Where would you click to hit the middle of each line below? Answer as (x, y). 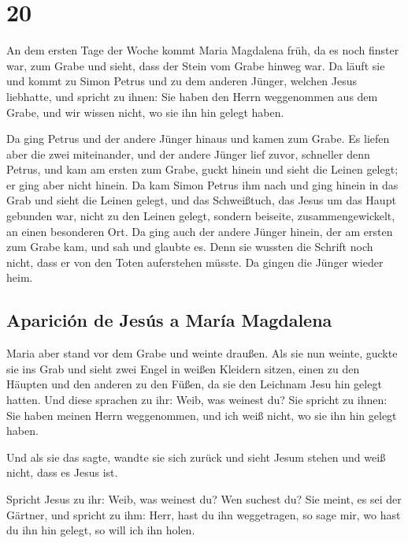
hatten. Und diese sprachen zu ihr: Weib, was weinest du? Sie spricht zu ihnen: (197, 400)
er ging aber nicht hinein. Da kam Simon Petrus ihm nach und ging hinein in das (202, 184)
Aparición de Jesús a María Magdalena (169, 320)
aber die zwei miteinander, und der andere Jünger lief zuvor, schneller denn (188, 154)
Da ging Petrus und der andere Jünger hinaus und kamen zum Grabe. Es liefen (198, 139)
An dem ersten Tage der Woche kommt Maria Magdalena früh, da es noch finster (203, 50)
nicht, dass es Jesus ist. (62, 472)
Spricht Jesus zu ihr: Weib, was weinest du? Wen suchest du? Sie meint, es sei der (204, 498)
